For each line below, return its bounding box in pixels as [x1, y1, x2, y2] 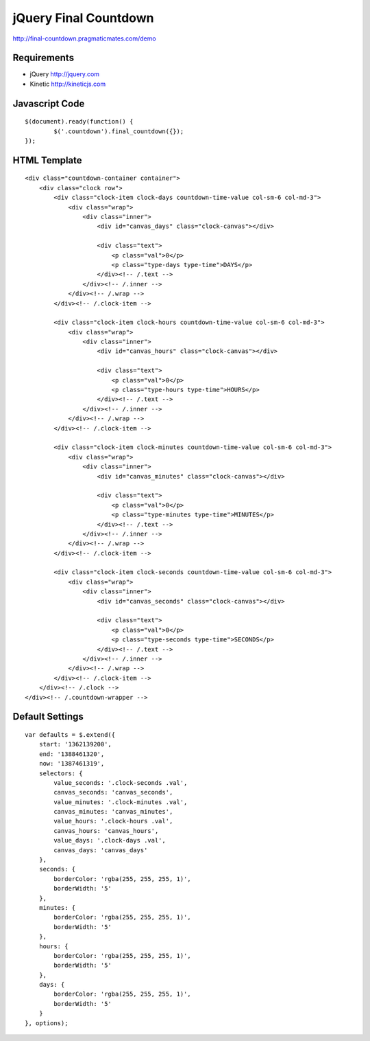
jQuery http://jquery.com [29, 70, 99, 78]
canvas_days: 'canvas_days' [53, 846, 148, 854]
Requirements [12, 52, 75, 64]
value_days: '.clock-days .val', [53, 836, 166, 845]
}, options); [25, 1019, 69, 1027]
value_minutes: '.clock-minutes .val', [53, 798, 188, 806]
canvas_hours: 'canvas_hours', [53, 827, 159, 834]
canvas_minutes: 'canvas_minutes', [53, 808, 173, 816]
